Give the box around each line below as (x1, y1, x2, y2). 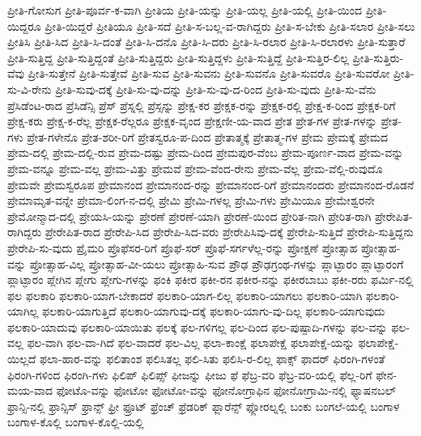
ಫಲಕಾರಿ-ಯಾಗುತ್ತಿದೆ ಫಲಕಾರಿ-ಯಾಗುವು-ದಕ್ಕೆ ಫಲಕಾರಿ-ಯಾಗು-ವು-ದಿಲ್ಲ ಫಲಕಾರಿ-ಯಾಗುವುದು (41, 303, 385, 320)
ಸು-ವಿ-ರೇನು (7, 80, 52, 97)
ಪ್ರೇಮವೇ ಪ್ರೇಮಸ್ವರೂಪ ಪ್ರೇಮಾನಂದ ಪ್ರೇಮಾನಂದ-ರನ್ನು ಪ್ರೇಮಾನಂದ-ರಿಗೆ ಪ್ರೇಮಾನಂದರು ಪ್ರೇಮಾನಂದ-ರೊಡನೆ (7, 176, 415, 193)
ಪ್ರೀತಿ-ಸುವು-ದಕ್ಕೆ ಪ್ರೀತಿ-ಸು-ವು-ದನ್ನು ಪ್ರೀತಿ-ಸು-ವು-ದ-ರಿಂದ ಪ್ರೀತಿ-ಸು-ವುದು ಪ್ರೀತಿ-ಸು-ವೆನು (55, 80, 376, 97)
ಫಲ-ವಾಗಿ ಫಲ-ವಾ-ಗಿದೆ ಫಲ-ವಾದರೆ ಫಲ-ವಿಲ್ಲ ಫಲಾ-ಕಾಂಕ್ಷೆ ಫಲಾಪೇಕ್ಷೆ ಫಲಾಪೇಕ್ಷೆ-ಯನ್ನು (27, 334, 355, 351)
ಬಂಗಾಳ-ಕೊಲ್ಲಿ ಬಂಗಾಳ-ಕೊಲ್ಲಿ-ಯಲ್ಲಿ (7, 413, 144, 430)
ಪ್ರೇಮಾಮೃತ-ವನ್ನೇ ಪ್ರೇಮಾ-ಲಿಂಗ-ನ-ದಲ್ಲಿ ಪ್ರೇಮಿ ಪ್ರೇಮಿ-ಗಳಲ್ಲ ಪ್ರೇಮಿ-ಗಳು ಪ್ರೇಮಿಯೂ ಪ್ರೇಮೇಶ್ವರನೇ (7, 192, 375, 209)
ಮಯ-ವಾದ (7, 382, 53, 399)
